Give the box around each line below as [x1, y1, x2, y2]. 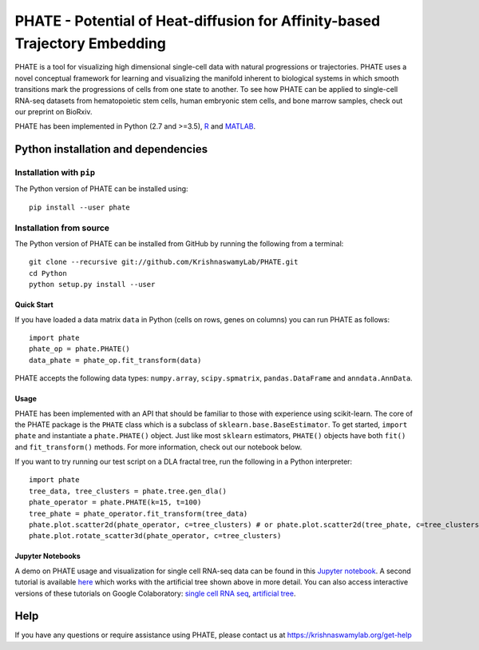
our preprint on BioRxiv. [14, 106, 93, 116]
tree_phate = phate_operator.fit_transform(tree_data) [29, 508, 248, 518]
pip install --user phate [29, 202, 131, 212]
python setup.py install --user [29, 280, 156, 289]
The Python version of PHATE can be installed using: [14, 184, 188, 193]
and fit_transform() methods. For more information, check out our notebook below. [14, 442, 303, 452]
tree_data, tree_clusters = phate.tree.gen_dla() [29, 486, 228, 496]
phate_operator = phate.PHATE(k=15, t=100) [29, 498, 202, 507]
